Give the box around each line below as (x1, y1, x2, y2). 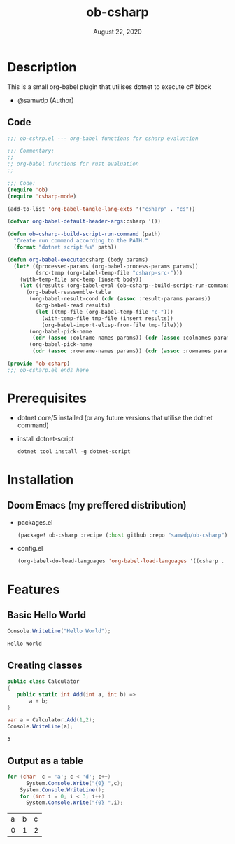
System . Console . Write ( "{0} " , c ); (25, 780, 124, 787)
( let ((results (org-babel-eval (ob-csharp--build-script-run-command (20, 282, 230, 289)
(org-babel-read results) (35, 302, 111, 309)
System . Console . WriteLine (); (20, 786, 105, 794)
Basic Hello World (7, 609, 86, 621)
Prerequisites (7, 390, 87, 406)
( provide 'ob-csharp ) (7, 360, 71, 367)
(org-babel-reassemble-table (25, 289, 111, 296)
